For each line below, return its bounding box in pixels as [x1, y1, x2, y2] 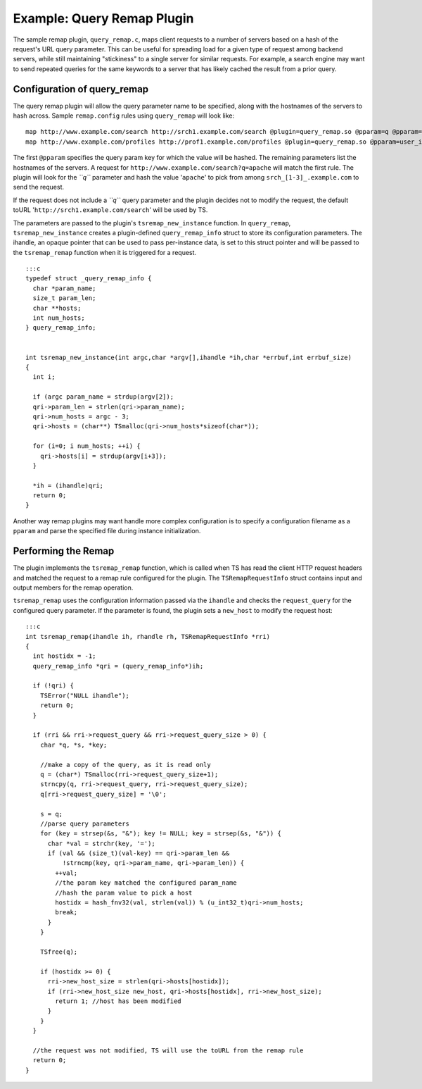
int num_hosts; [32, 314, 85, 322]
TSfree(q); [39, 948, 78, 956]
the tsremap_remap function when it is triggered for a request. [13, 248, 197, 256]
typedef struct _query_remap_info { [25, 275, 152, 282]
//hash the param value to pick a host [55, 888, 193, 897]
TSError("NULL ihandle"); [39, 691, 130, 699]
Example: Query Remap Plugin [13, 11, 194, 26]
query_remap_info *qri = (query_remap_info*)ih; [32, 662, 204, 670]
